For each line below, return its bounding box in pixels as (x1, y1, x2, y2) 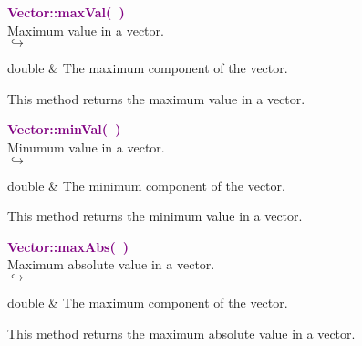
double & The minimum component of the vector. (7, 175, 285, 194)
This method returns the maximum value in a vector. (7, 89, 305, 108)
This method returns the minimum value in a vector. (7, 206, 303, 225)
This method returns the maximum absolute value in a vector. (7, 323, 356, 342)
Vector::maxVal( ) (7, 3, 125, 21)
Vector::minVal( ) (7, 120, 121, 139)
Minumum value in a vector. (7, 137, 165, 156)
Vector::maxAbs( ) (7, 236, 129, 256)
